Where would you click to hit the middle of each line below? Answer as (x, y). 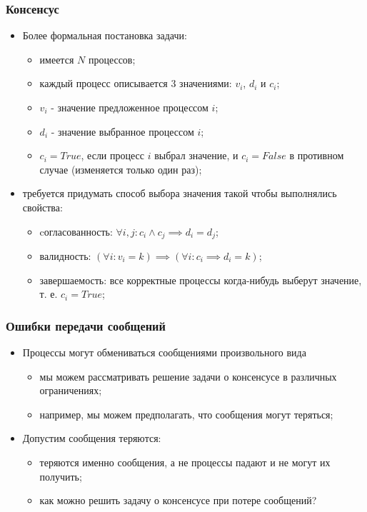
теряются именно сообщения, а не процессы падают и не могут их (185, 462)
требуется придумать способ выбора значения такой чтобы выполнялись (180, 193)
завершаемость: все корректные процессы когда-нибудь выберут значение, (201, 280)
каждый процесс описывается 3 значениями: (136, 83)
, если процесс (112, 155)
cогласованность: (76, 231)
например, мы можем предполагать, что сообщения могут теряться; (186, 414)
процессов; (112, 59)
